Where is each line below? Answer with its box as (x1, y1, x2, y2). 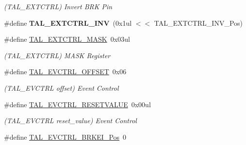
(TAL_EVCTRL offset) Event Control (4, 82, 119, 93)
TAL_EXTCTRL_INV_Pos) (154, 17, 243, 28)
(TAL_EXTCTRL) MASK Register (4, 50, 111, 60)
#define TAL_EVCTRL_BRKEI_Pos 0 (4, 131, 127, 142)
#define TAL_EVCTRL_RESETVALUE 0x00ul (4, 99, 151, 109)
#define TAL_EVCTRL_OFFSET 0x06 (4, 66, 127, 77)
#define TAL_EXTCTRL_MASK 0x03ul (4, 34, 130, 44)
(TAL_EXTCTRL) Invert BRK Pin (4, 1, 113, 11)
